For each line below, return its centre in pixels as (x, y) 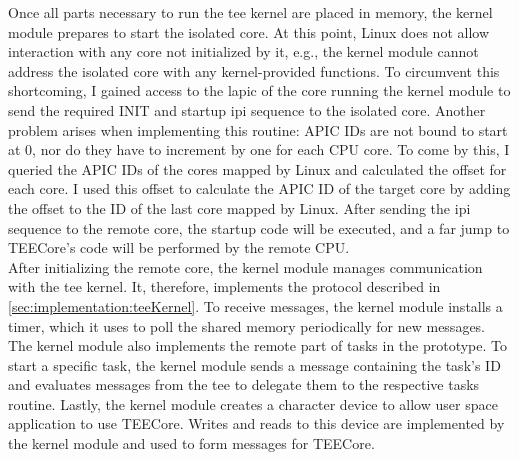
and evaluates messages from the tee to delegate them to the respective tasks (244, 384)
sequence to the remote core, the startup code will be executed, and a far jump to (259, 227)
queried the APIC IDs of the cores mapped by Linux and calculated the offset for (257, 168)
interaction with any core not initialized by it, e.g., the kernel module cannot (243, 51)
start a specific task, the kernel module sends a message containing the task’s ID (254, 364)
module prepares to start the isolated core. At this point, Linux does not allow (249, 31)
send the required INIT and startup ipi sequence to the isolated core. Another (247, 109)
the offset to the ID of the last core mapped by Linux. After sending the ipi (239, 207)
